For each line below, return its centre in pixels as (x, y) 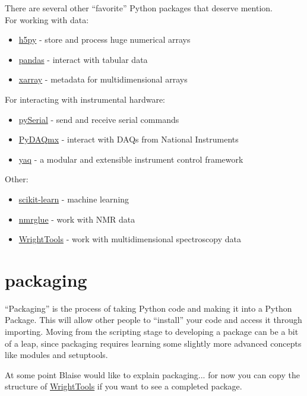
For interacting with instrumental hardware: (85, 99)
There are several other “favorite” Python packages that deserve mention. (139, 8)
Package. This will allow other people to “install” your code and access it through (153, 320)
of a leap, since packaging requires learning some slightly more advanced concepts (153, 343)
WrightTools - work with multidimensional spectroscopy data (130, 239)
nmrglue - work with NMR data (77, 219)
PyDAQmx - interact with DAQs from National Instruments (129, 139)
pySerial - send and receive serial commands (99, 119)
